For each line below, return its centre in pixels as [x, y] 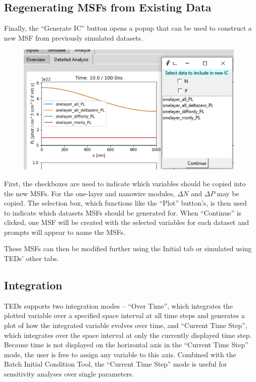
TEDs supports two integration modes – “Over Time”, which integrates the [119, 305]
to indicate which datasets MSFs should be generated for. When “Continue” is [123, 212]
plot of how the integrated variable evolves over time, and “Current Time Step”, [126, 325]
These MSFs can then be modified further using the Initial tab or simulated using [128, 248]
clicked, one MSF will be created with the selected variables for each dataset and [127, 222]
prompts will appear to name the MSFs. [65, 232]
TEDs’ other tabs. [31, 258]
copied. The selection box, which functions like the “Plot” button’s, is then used [126, 203]
